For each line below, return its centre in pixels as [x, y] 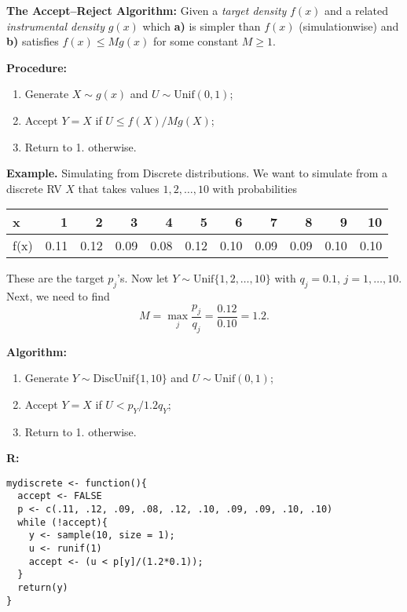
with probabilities [255, 188]
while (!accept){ [62, 522]
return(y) [43, 588]
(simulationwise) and [349, 25]
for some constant [196, 41]
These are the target [55, 278]
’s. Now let [143, 278]
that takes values [119, 188]
